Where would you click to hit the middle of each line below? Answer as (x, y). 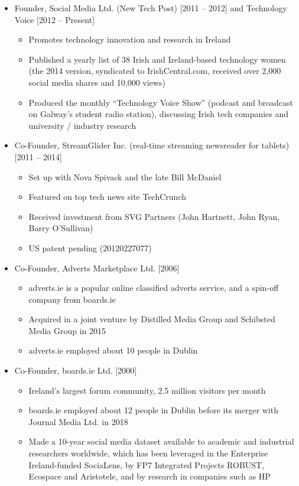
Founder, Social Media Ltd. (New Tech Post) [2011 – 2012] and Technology (151, 8)
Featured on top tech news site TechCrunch (107, 197)
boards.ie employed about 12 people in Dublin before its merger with (154, 410)
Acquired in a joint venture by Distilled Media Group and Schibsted (152, 319)
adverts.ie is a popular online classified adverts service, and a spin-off (154, 288)
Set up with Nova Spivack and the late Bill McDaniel (125, 176)
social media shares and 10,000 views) (97, 82)
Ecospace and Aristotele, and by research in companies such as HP (149, 476)
